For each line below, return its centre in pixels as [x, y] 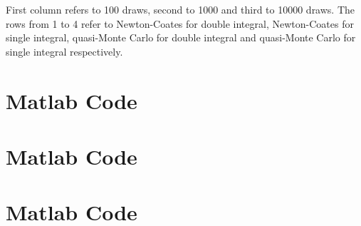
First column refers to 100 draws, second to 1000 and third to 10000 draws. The [180, 9]
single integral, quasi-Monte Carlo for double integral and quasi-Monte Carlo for [181, 37]
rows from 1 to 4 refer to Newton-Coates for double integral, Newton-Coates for [180, 23]
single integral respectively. [64, 51]
